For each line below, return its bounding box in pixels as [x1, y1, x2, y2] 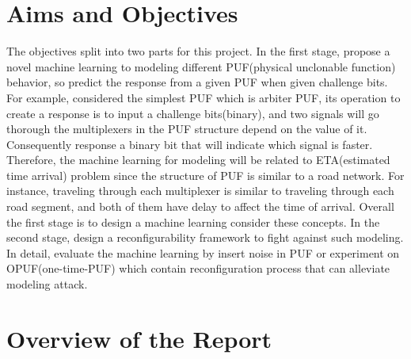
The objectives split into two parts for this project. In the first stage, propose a [6, 43, 390, 59]
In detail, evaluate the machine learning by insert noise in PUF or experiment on [6, 244, 400, 261]
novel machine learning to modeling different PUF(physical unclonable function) [6, 58, 396, 74]
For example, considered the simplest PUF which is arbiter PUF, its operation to [6, 89, 401, 105]
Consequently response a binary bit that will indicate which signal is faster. [6, 136, 373, 152]
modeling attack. [6, 276, 88, 292]
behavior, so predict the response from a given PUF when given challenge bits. [6, 74, 388, 90]
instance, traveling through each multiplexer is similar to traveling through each [6, 182, 394, 199]
